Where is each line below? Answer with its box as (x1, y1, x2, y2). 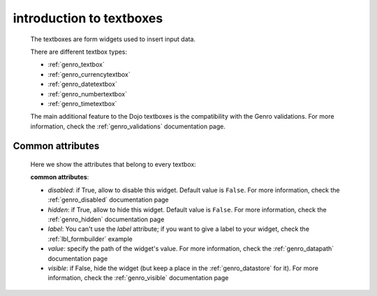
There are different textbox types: (30, 47, 128, 56)
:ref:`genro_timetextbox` (47, 99, 117, 108)
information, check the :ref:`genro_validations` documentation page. (30, 122, 226, 131)
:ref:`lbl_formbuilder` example (47, 235, 133, 243)
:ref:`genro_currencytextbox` (47, 70, 131, 78)
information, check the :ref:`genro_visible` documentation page (47, 274, 229, 282)
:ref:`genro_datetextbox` (47, 80, 118, 89)
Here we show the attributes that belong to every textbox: (30, 161, 197, 169)
